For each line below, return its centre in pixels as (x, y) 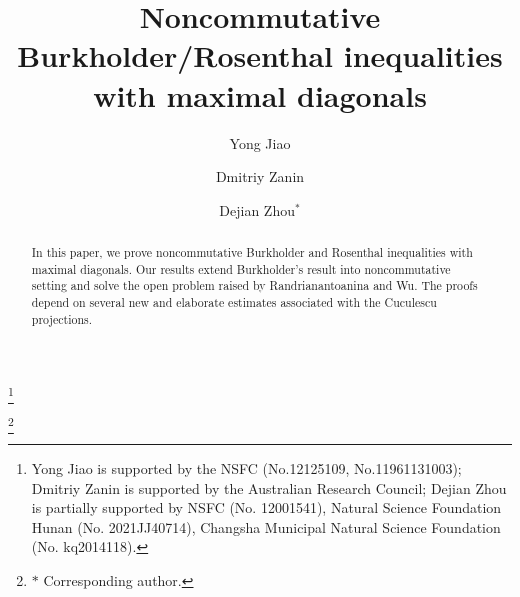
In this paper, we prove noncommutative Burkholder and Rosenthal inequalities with (252, 252)
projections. (62, 318)
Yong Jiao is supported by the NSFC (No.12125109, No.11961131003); (246, 468)
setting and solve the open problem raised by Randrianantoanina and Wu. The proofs (254, 285)
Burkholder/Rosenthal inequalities (260, 55)
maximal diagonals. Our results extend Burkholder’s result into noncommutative (241, 268)
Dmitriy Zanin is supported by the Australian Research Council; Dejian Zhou (269, 487)
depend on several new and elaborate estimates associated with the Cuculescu (234, 302)
